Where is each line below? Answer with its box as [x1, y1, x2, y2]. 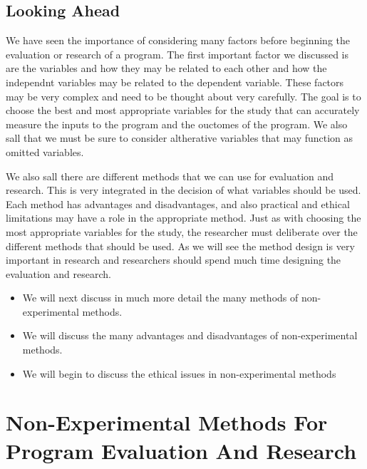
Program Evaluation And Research [6, 435, 357, 465]
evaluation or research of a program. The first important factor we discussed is [6, 46, 349, 61]
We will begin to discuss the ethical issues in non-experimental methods [22, 366, 336, 381]
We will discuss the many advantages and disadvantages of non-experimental [22, 328, 358, 343]
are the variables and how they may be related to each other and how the [6, 61, 327, 76]
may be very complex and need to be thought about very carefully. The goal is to [6, 88, 361, 103]
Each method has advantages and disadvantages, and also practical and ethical [6, 196, 350, 211]
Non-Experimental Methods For [6, 408, 328, 437]
